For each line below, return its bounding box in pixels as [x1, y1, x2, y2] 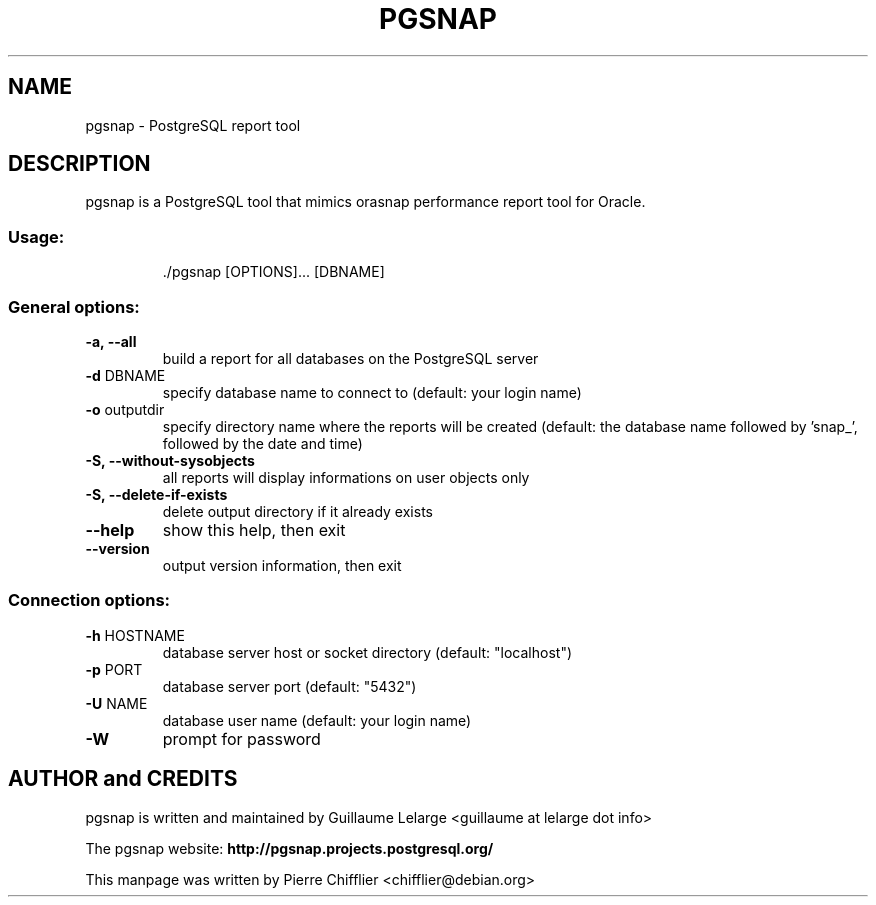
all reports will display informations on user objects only [162, 468, 530, 486]
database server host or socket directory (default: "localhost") [162, 643, 573, 661]
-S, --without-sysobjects [85, 451, 255, 469]
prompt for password [162, 728, 321, 749]
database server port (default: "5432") [162, 677, 417, 695]
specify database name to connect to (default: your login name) [162, 383, 582, 401]
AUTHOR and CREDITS [8, 766, 238, 792]
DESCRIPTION [8, 151, 151, 177]
